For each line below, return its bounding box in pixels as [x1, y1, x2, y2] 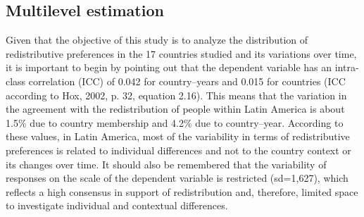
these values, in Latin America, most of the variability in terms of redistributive [6, 129, 350, 144]
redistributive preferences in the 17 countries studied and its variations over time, [6, 46, 357, 61]
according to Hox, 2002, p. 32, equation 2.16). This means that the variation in [6, 87, 347, 102]
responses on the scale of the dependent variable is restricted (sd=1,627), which [6, 170, 349, 185]
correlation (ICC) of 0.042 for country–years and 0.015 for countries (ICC [28, 73, 346, 88]
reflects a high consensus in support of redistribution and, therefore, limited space [6, 184, 358, 199]
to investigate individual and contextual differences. [6, 198, 228, 213]
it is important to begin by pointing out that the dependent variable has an [6, 60, 332, 75]
